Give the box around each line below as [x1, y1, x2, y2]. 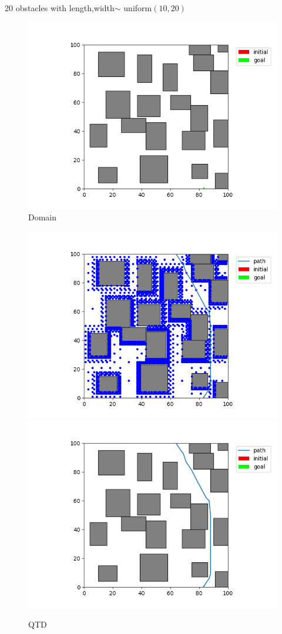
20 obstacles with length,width [5, 2, 115, 14]
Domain [28, 211, 57, 223]
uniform [123, 2, 152, 14]
